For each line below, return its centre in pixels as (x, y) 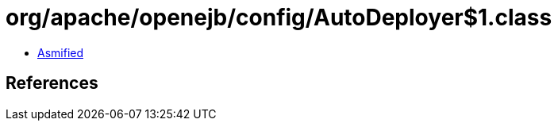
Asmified (61, 52)
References (52, 83)
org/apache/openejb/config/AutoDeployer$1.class (279, 17)
